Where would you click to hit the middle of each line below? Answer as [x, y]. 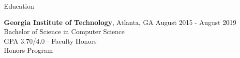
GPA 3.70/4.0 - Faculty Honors [50, 41]
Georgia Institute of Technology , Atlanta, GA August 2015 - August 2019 [120, 22]
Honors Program [29, 50]
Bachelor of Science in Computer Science [64, 31]
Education [19, 6]
